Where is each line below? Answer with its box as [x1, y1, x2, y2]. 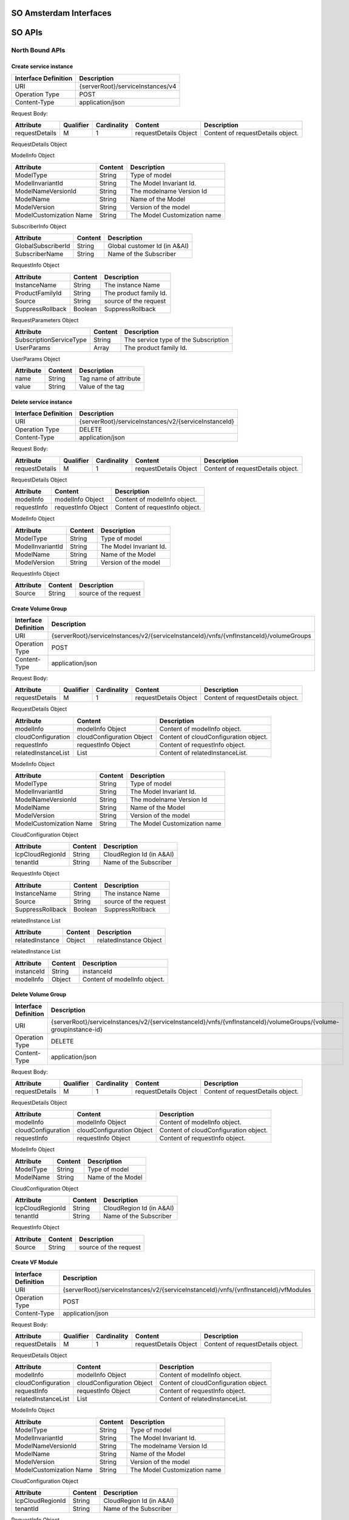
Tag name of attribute [79, 375, 141, 383]
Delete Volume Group [11, 991, 67, 998]
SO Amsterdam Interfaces [11, 8, 112, 18]
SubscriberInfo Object [11, 223, 67, 230]
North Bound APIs [11, 46, 66, 55]
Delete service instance [11, 398, 73, 406]
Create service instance [11, 63, 73, 70]
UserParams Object [11, 355, 61, 362]
